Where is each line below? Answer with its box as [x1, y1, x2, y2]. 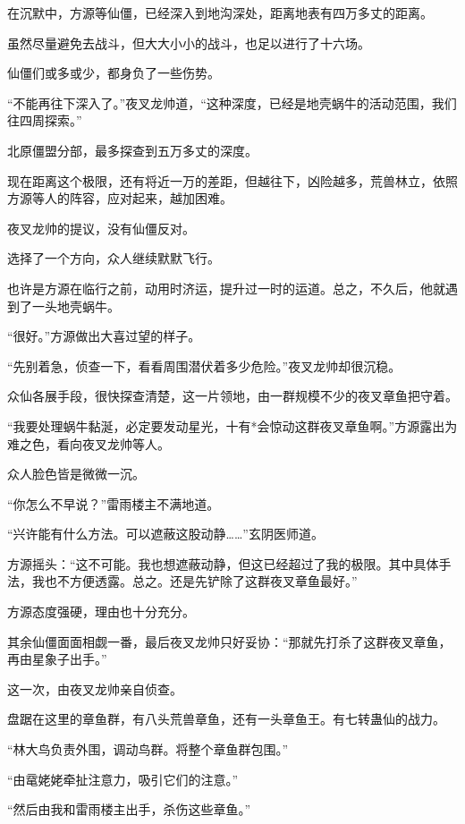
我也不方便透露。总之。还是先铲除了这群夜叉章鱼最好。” [31, 572, 358, 590]
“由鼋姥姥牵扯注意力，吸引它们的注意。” [7, 769, 239, 788]
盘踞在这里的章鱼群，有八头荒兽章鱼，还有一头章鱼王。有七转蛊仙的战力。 [7, 709, 445, 728]
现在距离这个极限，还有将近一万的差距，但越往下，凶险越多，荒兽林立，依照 [7, 171, 458, 190]
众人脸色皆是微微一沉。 [7, 464, 145, 483]
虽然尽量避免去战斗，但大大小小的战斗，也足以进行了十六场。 [7, 33, 370, 52]
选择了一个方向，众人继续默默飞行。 [7, 249, 220, 268]
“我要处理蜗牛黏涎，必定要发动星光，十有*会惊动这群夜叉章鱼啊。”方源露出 [7, 416, 445, 435]
